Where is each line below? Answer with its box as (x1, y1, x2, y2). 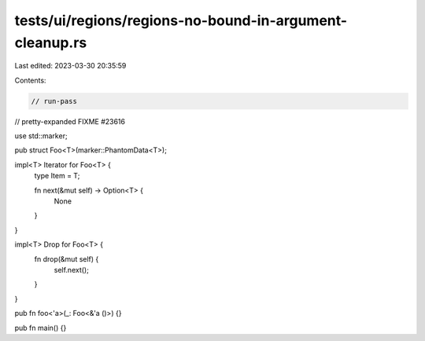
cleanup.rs (14, 34, 87, 51)
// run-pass (31, 97, 78, 105)
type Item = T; (34, 171, 80, 181)
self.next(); (54, 266, 90, 274)
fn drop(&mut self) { (34, 254, 99, 263)
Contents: (14, 75, 46, 85)
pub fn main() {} (14, 323, 67, 332)
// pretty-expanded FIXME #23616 (14, 116, 126, 126)
